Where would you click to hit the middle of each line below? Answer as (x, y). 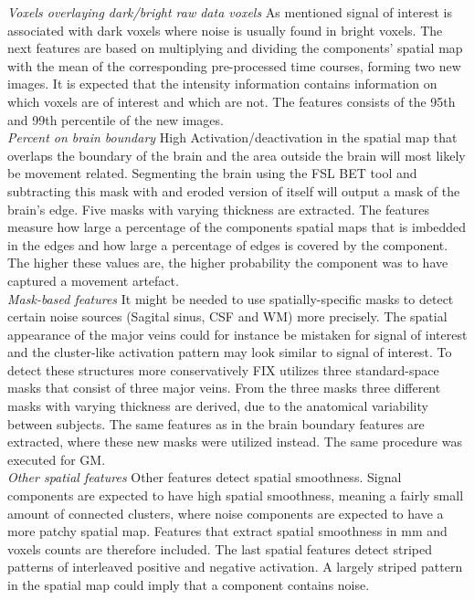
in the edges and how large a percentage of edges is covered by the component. (228, 244)
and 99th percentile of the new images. (116, 119)
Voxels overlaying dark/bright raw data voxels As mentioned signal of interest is (230, 12)
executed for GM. (57, 459)
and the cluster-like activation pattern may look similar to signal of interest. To (230, 352)
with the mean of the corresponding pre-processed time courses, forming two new (234, 65)
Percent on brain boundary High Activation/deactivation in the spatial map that (232, 137)
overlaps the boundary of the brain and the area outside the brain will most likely (237, 155)
